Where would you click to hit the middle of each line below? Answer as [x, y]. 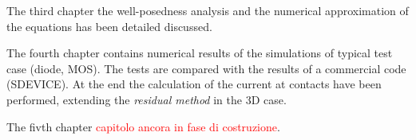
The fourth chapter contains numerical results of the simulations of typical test [200, 53]
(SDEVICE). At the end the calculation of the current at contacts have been [194, 84]
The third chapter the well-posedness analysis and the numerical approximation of [208, 10]
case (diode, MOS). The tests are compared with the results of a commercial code [206, 68]
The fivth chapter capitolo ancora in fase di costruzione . [143, 126]
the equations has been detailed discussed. [109, 26]
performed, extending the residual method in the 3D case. [147, 99]
